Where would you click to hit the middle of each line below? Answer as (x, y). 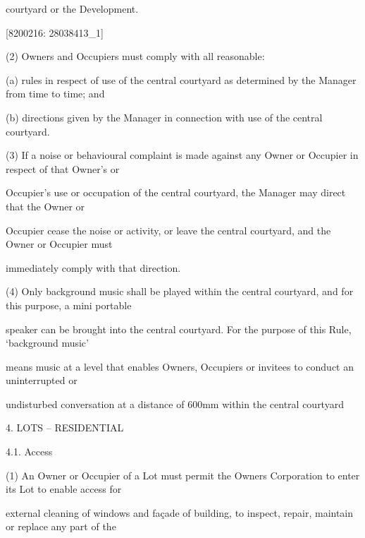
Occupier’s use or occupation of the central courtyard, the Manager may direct (176, 192)
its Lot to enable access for (64, 489)
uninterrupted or (42, 380)
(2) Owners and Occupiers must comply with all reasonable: (135, 56)
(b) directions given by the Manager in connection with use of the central (164, 117)
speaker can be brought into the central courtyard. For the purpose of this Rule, (179, 329)
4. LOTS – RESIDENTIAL (65, 428)
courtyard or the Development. (72, 8)
